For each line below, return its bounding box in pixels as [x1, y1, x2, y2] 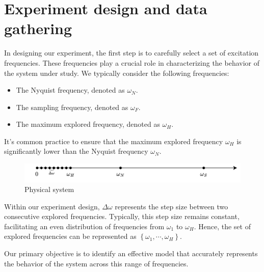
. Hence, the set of [194, 221, 251, 231]
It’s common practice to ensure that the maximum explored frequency [4, 135, 223, 146]
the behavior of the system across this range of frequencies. [4, 258, 189, 268]
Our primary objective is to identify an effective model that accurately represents [4, 248, 258, 259]
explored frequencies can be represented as [4, 231, 137, 241]
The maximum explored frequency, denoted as [16, 119, 160, 129]
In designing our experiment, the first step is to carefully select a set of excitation [4, 47, 259, 58]
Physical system [24, 184, 74, 195]
